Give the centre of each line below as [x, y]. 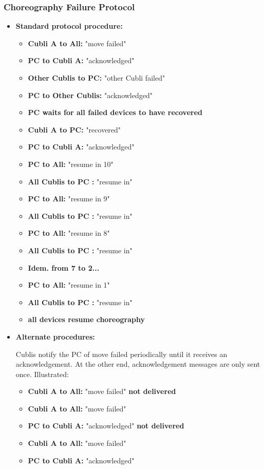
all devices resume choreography [86, 319]
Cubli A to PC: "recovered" [74, 129]
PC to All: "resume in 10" [71, 164]
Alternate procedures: [55, 336]
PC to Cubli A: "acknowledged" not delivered [106, 426]
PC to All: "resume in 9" [69, 199]
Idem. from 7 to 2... [64, 267]
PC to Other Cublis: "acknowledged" [90, 95]
